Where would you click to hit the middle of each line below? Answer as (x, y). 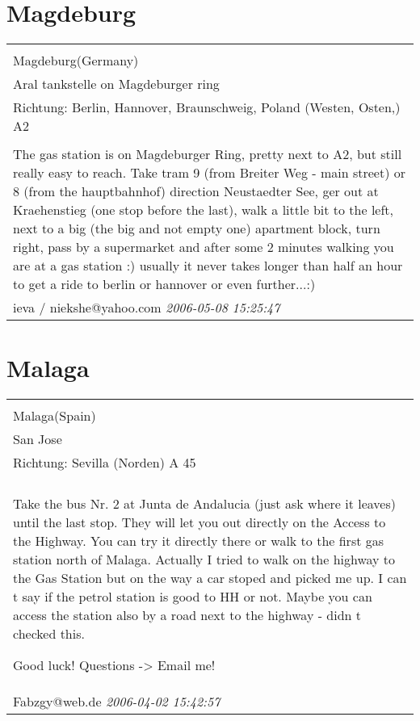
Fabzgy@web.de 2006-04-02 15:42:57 (117, 702)
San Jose (38, 439)
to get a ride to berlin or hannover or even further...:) (164, 284)
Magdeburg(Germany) (76, 61)
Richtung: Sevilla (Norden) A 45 (105, 463)
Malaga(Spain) (55, 416)
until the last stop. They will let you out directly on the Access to (199, 522)
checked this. (49, 634)
